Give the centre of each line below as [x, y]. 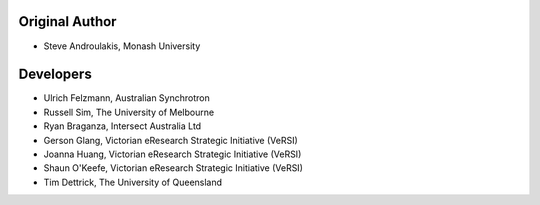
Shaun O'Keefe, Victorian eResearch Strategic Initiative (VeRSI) [173, 168]
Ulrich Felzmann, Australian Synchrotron [126, 98]
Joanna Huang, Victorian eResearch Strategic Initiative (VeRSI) [172, 154]
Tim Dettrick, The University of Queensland [133, 182]
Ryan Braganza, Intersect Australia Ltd [122, 126]
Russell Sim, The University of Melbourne [129, 112]
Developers [55, 74]
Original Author [67, 21]
